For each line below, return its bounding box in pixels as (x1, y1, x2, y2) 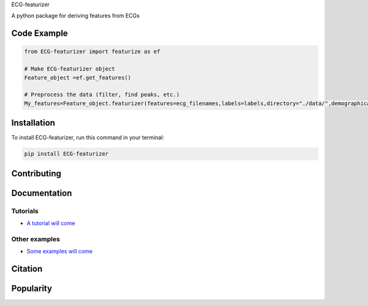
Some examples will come (26, 248, 93, 255)
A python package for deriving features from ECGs (11, 12, 140, 20)
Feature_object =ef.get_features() (24, 74, 131, 81)
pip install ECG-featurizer (24, 151, 109, 157)
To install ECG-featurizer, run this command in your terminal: (11, 134, 165, 141)
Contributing (11, 168, 61, 178)
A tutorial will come (26, 219, 75, 227)
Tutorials (11, 207, 39, 215)
